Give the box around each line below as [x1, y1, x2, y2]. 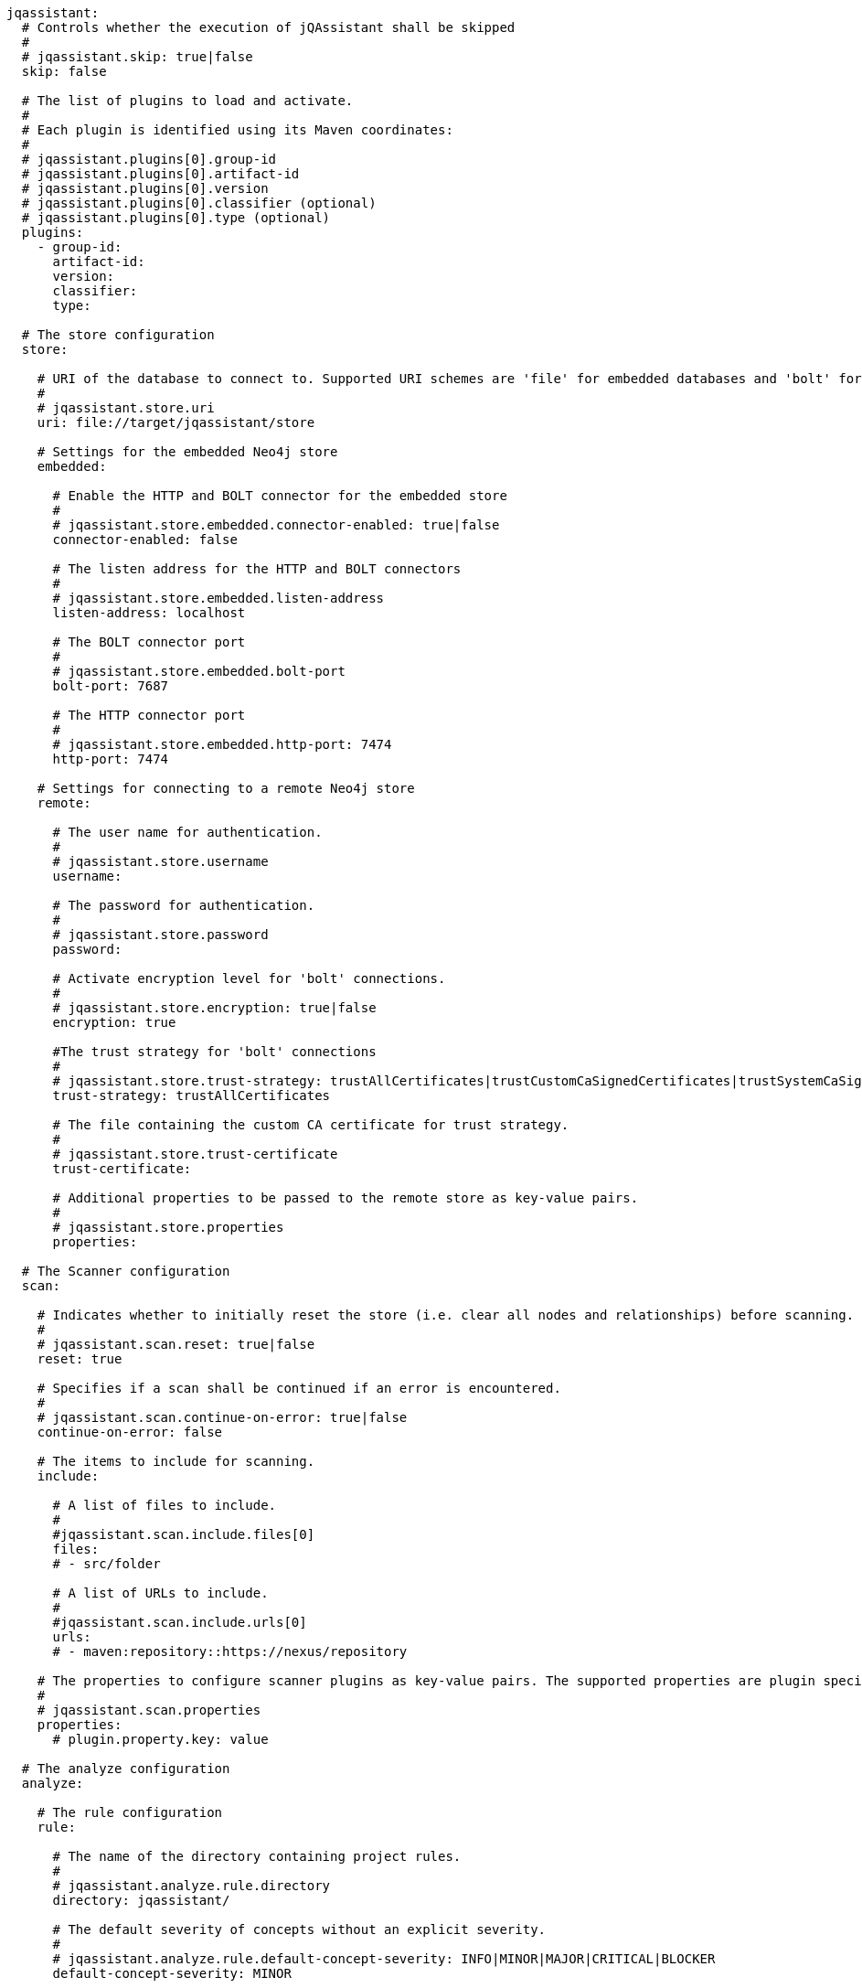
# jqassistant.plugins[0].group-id [21, 152, 277, 166]
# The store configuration [21, 327, 215, 342]
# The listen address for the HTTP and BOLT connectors [52, 561, 462, 576]
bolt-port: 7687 [52, 679, 169, 693]
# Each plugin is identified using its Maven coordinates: [21, 123, 453, 137]
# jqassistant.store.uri [37, 401, 215, 415]
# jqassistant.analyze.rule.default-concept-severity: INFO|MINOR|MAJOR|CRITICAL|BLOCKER [52, 1951, 716, 1966]
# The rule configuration [37, 1805, 223, 1820]
